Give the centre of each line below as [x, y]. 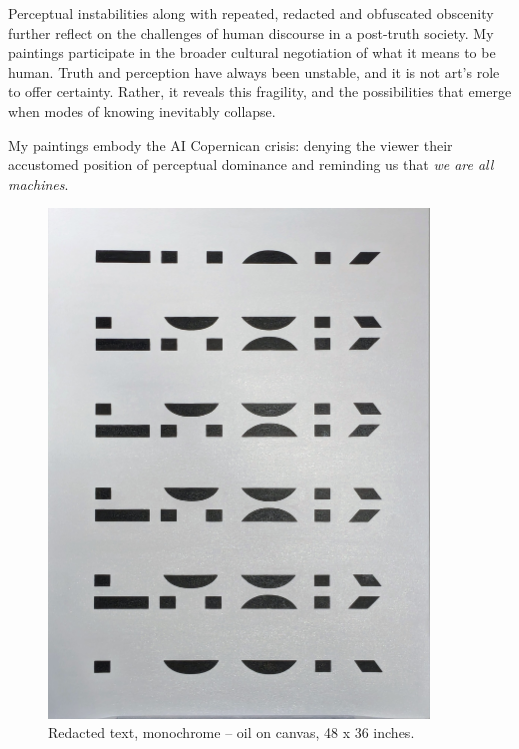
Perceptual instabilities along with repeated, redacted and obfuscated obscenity [251, 13]
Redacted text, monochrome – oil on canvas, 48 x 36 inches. [231, 732]
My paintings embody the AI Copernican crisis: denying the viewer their [230, 144]
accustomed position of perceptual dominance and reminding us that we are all [251, 164]
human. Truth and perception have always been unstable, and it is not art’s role [254, 71]
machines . [38, 183]
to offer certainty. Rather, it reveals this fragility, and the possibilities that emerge [260, 91]
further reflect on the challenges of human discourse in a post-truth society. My [251, 32]
